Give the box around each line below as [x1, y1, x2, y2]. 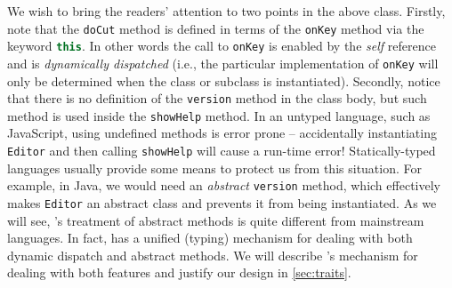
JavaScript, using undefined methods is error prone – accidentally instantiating [7, 124, 437, 142]
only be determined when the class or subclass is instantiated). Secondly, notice [7, 71, 440, 90]
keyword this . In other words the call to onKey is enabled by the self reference [7, 36, 436, 55]
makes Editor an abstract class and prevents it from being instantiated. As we [7, 193, 437, 212]
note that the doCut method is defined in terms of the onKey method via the [7, 19, 424, 37]
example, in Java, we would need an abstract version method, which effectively [7, 176, 440, 195]
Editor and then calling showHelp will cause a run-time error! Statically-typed [7, 141, 436, 160]
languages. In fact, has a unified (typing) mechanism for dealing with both [7, 228, 413, 247]
